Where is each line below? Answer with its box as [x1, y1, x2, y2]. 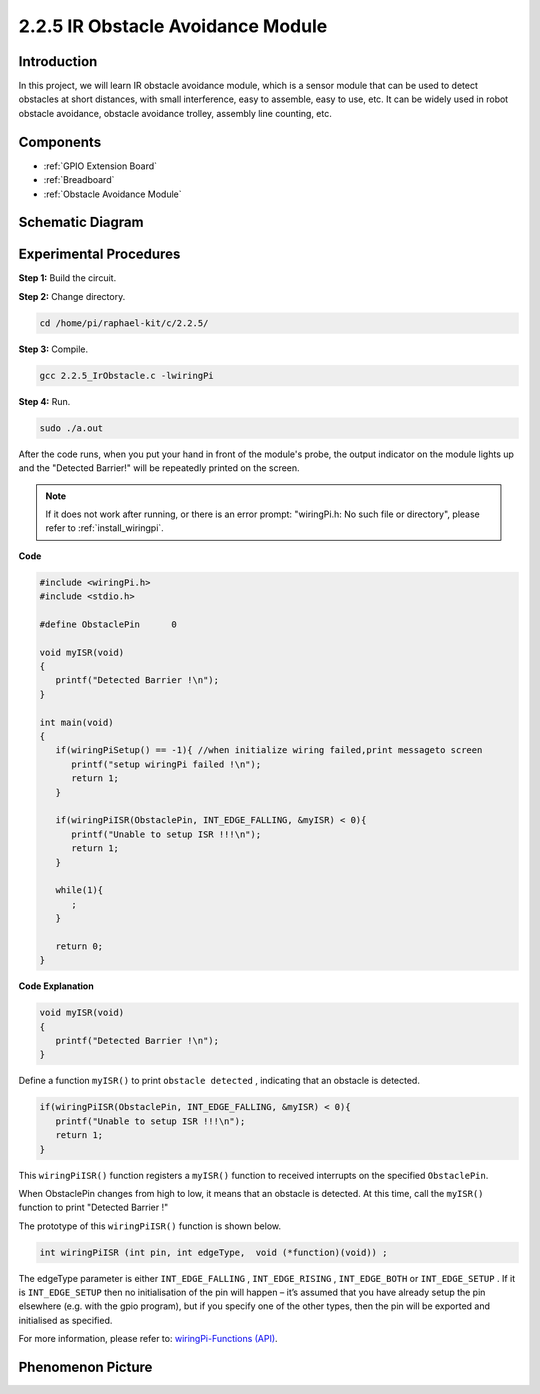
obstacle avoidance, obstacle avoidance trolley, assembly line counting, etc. [18, 107, 332, 119]
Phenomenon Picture [18, 1359, 153, 1376]
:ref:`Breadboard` [43, 174, 115, 186]
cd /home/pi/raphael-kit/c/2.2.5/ [39, 317, 209, 329]
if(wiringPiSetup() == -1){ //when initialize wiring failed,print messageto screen [55, 745, 483, 756]
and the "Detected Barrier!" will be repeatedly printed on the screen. [18, 462, 300, 474]
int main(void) [39, 716, 114, 728]
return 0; [55, 940, 104, 952]
